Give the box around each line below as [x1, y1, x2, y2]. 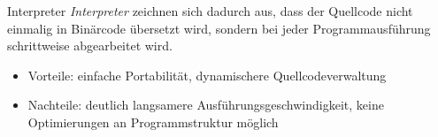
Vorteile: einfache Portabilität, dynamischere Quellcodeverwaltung [27, 65, 387, 84]
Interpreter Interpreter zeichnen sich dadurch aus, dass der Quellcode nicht [7, 2, 413, 19]
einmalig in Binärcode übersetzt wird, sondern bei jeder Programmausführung [7, 19, 431, 37]
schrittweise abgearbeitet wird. [7, 36, 173, 55]
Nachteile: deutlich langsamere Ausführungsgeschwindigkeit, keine [27, 95, 384, 114]
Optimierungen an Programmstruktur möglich [27, 112, 279, 131]
